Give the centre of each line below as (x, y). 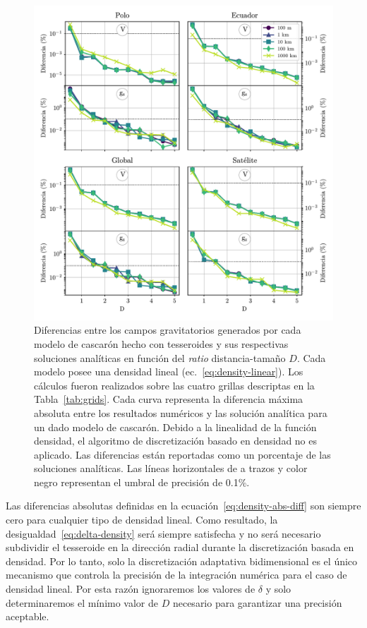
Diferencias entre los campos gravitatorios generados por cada (168, 330)
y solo (278, 589)
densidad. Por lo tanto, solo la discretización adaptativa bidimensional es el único (182, 561)
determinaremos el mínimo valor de (82, 602)
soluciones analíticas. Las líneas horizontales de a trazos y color (171, 468)
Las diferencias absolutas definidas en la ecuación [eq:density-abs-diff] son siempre (183, 506)
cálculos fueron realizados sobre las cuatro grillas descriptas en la (174, 385)
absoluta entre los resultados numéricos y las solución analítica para (181, 412)
